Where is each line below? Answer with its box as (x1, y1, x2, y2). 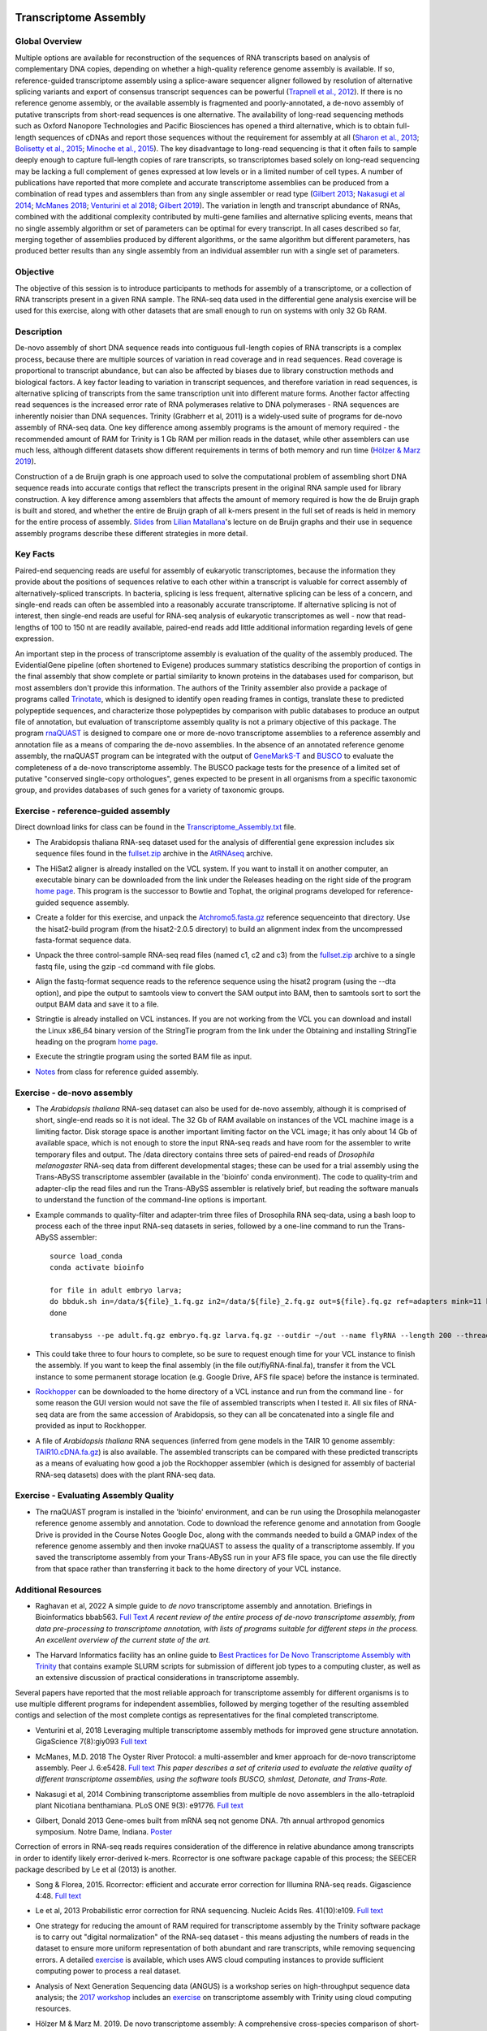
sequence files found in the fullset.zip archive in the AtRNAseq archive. (35, 849, 274, 859)
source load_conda (50, 1251, 123, 1261)
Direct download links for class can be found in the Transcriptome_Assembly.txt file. (15, 822, 296, 832)
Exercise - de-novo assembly (15, 1087, 133, 1098)
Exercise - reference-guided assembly (15, 805, 170, 816)
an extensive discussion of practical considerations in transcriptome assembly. (35, 1673, 300, 1682)
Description (15, 326, 62, 337)
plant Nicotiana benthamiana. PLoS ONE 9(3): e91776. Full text (35, 1800, 243, 1811)
